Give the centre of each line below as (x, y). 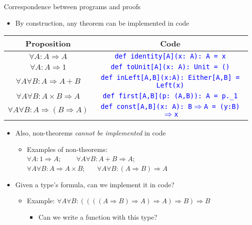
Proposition (48, 44)
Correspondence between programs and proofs (72, 6)
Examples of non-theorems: (67, 149)
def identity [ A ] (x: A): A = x (170, 56)
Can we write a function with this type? (98, 217)
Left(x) (170, 85)
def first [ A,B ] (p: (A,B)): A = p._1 (170, 96)
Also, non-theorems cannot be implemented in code (90, 133)
